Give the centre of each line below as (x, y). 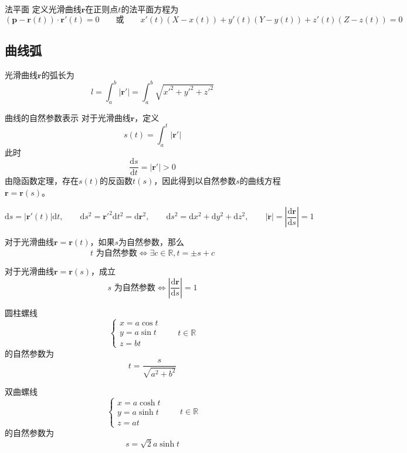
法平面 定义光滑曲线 (43, 9)
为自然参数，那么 (152, 242)
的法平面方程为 (150, 9)
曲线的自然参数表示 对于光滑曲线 (68, 117)
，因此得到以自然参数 (195, 181)
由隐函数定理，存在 (42, 181)
